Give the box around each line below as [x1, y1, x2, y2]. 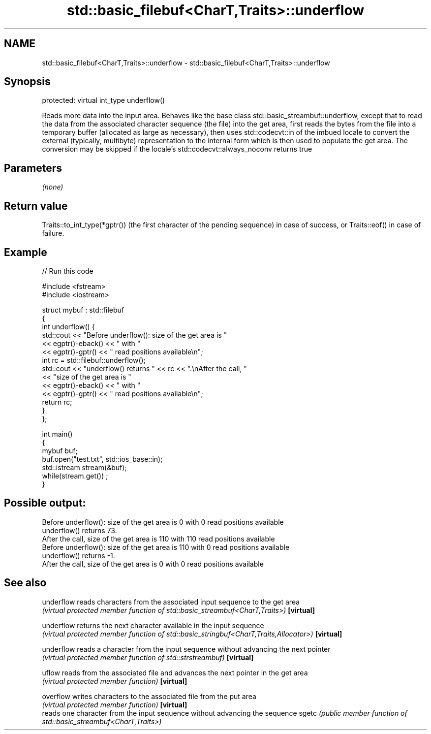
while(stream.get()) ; [42, 471, 108, 480]
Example [4, 246, 47, 258]
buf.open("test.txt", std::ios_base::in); [42, 454, 163, 463]
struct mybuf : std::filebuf [42, 305, 124, 314]
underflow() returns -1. [42, 551, 115, 560]
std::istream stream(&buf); [42, 463, 127, 472]
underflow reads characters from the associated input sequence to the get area [42, 597, 300, 606]
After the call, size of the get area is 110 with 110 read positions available [42, 534, 275, 543]
